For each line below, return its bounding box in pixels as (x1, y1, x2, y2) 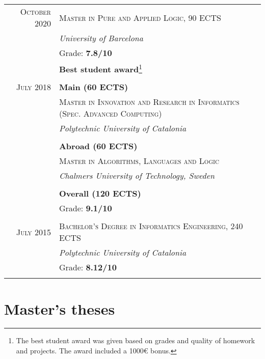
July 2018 (16, 81, 51, 93)
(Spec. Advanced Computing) (59, 107, 162, 120)
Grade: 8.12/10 (59, 261, 117, 273)
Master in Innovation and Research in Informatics (59, 96, 240, 108)
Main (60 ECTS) (59, 81, 128, 93)
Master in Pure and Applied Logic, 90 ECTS (59, 11, 221, 23)
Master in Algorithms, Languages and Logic (59, 155, 219, 167)
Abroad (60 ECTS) (59, 140, 138, 152)
